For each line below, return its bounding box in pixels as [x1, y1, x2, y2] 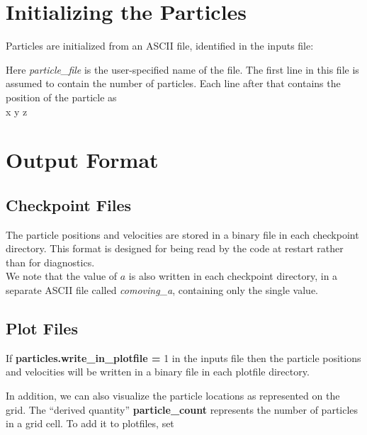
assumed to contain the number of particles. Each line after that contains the [6, 76, 341, 91]
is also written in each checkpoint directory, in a [128, 269, 338, 283]
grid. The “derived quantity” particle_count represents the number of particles [6, 402, 358, 417]
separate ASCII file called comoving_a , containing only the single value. [6, 283, 319, 298]
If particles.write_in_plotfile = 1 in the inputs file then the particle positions [6, 350, 361, 365]
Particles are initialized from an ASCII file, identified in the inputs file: [6, 38, 314, 53]
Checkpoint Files [6, 193, 131, 215]
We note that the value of [6, 269, 118, 283]
